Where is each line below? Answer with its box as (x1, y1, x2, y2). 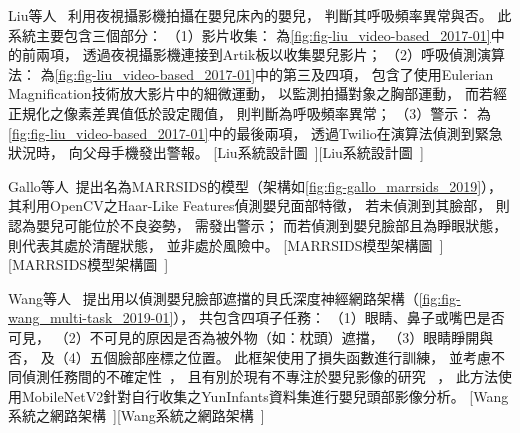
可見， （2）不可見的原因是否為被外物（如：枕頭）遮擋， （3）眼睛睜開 (8, 326, 480, 347)
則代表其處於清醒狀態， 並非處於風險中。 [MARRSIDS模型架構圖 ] (8, 234, 444, 255)
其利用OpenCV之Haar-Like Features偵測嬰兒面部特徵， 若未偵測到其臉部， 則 (8, 195, 510, 216)
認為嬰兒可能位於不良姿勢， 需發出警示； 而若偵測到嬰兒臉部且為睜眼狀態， (8, 214, 508, 235)
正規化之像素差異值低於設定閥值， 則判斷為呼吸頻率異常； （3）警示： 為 (8, 102, 491, 123)
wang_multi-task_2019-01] (8, 307, 174, 328)
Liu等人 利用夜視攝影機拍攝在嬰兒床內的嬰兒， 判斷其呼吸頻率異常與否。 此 (8, 5, 512, 25)
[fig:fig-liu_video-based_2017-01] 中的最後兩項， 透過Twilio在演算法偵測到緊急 (8, 122, 503, 143)
